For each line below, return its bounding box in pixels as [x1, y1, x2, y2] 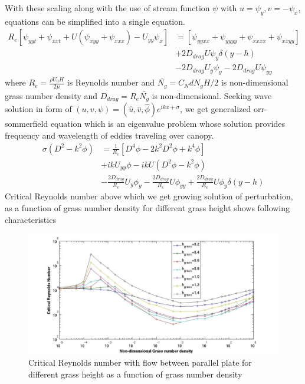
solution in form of [5, 103, 72, 115]
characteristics [5, 213, 56, 225]
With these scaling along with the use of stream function [5, 2, 210, 14]
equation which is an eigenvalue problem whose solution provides [50, 117, 285, 130]
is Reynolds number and [67, 76, 155, 88]
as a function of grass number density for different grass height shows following [5, 201, 290, 214]
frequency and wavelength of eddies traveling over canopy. [5, 129, 214, 141]
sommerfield [5, 117, 48, 130]
